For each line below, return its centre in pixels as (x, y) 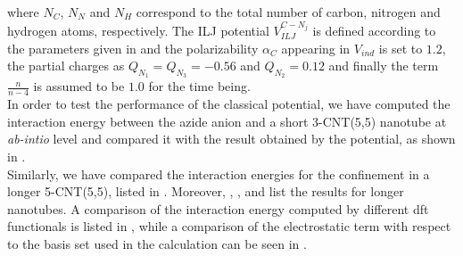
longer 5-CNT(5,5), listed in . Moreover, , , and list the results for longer (206, 191)
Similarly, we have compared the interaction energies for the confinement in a (219, 173)
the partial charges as (66, 66)
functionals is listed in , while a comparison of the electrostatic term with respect (229, 226)
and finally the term (384, 66)
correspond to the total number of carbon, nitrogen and (288, 12)
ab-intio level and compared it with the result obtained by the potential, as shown (231, 139)
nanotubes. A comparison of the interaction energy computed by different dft (218, 208)
